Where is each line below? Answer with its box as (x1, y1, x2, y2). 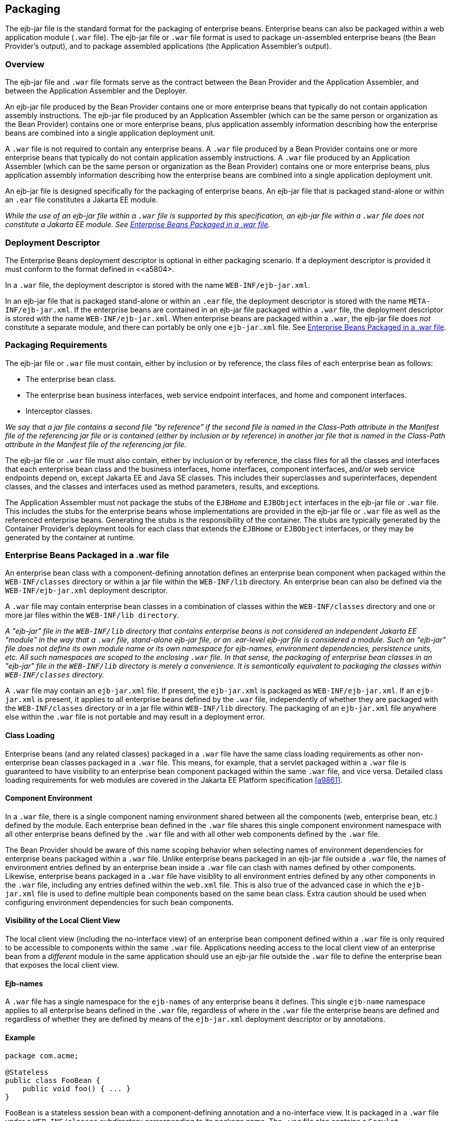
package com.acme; (5, 1051, 79, 1060)
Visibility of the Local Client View (5, 916, 121, 925)
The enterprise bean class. (26, 374, 116, 383)
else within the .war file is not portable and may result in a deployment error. (5, 712, 265, 722)
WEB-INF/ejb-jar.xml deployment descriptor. (5, 586, 168, 595)
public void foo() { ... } (22, 1084, 131, 1093)
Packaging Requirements (5, 340, 107, 351)
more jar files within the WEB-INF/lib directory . (5, 611, 180, 620)
